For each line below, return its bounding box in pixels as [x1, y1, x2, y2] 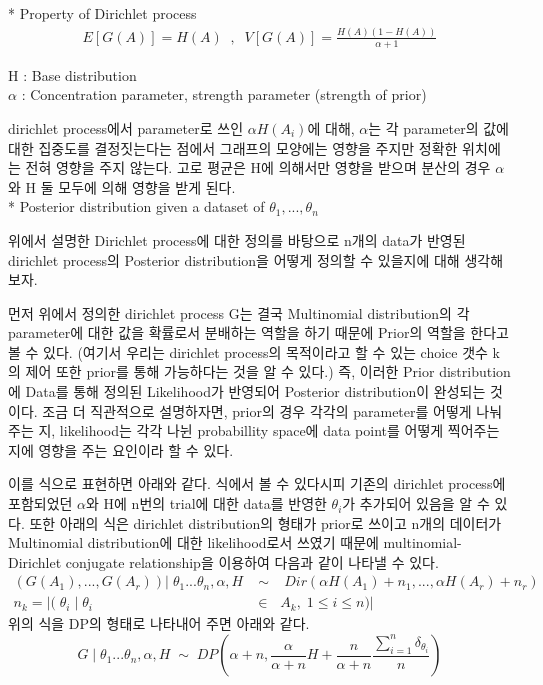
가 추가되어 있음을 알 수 [342, 493, 490, 514]
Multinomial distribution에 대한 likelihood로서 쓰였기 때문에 [8, 532, 379, 553]
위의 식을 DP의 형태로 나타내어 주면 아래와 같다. [8, 613, 310, 634]
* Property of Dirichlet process [8, 3, 197, 23]
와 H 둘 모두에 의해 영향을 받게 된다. [8, 176, 236, 197]
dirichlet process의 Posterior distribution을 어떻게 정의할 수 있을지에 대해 [8, 249, 460, 270]
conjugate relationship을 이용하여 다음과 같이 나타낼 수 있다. [65, 551, 439, 572]
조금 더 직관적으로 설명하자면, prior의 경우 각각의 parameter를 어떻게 [42, 400, 472, 421]
